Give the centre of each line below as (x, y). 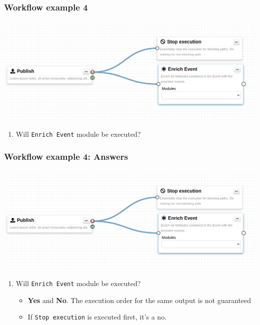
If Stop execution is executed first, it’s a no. (97, 317)
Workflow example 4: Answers (66, 156)
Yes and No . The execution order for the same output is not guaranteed (139, 300)
